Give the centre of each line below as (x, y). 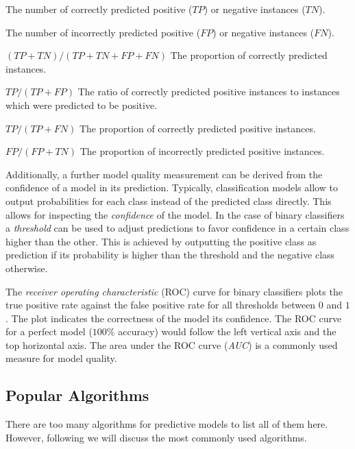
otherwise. (27, 268)
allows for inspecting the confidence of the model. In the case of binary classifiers (175, 214)
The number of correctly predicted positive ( (99, 9)
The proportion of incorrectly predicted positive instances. (202, 151)
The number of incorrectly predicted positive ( (103, 32)
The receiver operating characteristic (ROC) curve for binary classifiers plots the (174, 291)
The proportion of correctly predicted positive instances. (197, 128)
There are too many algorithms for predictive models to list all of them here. (167, 424)
